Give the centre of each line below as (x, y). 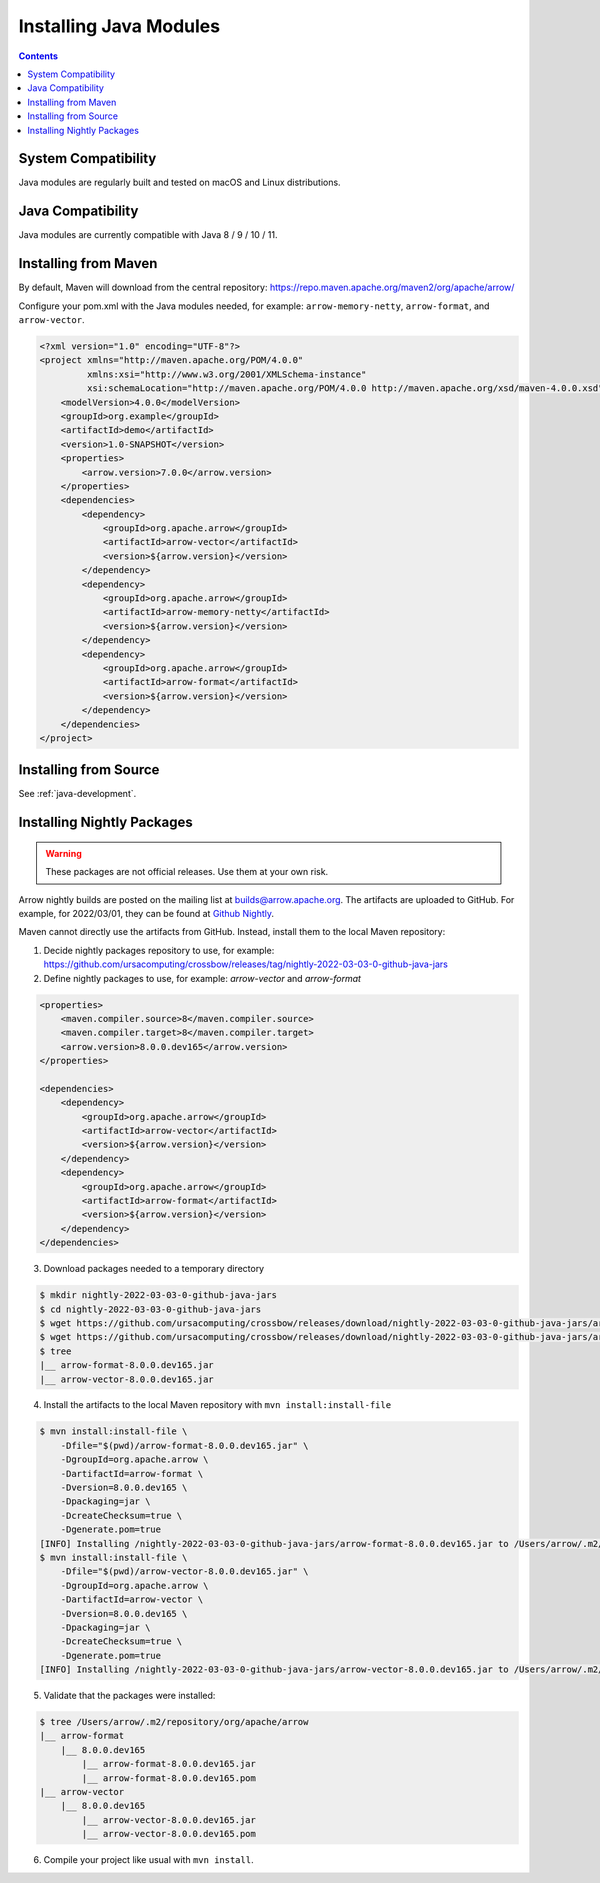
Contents (38, 56)
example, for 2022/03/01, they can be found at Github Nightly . (146, 913)
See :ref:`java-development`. (77, 794)
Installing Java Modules (119, 26)
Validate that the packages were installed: (129, 1696)
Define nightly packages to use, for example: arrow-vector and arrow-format (202, 978)
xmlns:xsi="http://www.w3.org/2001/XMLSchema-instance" (226, 374)
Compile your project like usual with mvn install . (148, 1860)
